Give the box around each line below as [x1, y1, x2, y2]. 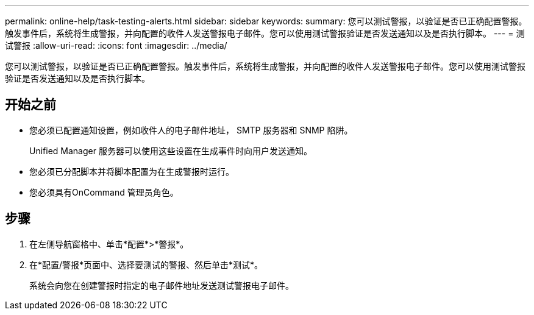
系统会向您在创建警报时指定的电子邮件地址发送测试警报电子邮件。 [29, 280, 294, 291]
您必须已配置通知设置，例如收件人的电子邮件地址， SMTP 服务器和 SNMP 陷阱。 [29, 124, 353, 135]
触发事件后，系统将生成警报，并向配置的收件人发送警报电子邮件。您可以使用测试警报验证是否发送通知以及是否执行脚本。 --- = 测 [5, 28, 525, 38]
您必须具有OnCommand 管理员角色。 [29, 186, 179, 197]
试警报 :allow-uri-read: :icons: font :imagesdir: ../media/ [5, 40, 227, 51]
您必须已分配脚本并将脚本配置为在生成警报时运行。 [29, 166, 234, 177]
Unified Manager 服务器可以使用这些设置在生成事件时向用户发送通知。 [29, 145, 312, 156]
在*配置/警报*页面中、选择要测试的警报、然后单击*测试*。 [29, 259, 263, 270]
